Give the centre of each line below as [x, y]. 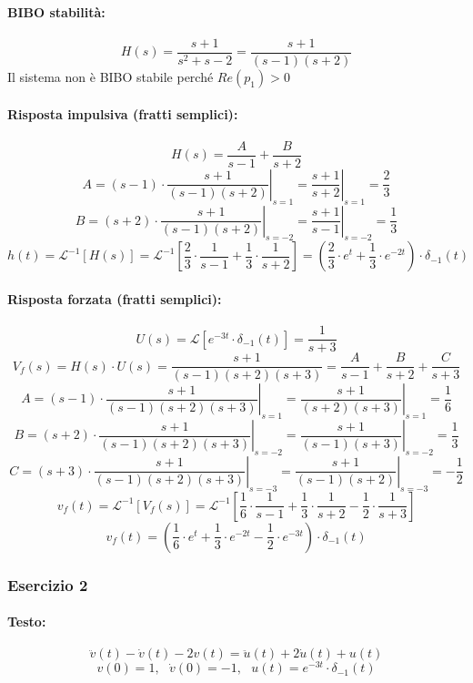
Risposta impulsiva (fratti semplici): [123, 114]
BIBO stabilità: [56, 11]
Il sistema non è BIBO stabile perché [111, 76]
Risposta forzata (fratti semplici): [115, 298]
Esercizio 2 [48, 584]
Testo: [27, 622]
